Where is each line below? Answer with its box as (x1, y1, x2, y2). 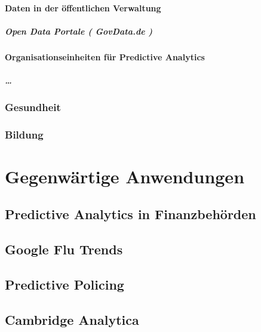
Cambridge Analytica (5, 310, 139, 328)
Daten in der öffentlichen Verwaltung (5, 1, 161, 14)
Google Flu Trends (5, 240, 123, 259)
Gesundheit (5, 99, 61, 114)
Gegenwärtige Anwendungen (5, 164, 245, 188)
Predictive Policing (5, 275, 124, 293)
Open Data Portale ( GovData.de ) (5, 24, 153, 37)
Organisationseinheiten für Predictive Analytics (5, 50, 205, 63)
